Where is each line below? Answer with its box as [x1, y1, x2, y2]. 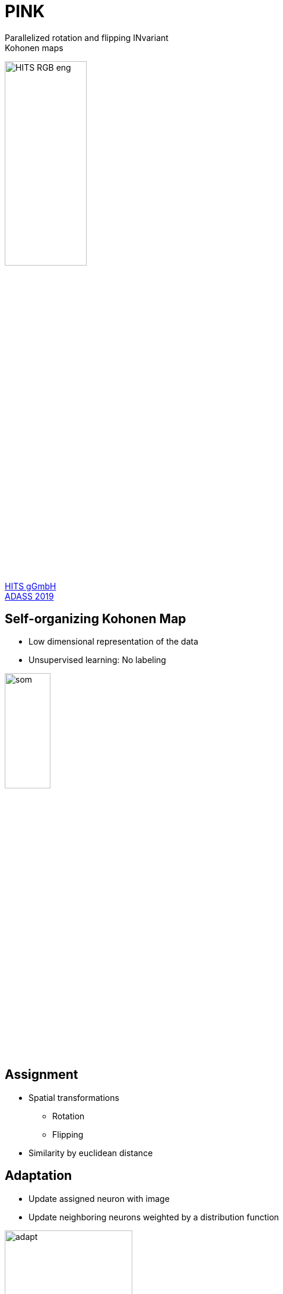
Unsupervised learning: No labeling [28, 655, 166, 665]
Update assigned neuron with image [28, 1193, 170, 1204]
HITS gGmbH [5, 580, 56, 591]
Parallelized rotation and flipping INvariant [5, 32, 168, 43]
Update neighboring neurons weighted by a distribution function [28, 1211, 279, 1222]
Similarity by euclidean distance [28, 1147, 153, 1158]
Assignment [5, 1067, 78, 1082]
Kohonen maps [5, 42, 63, 53]
